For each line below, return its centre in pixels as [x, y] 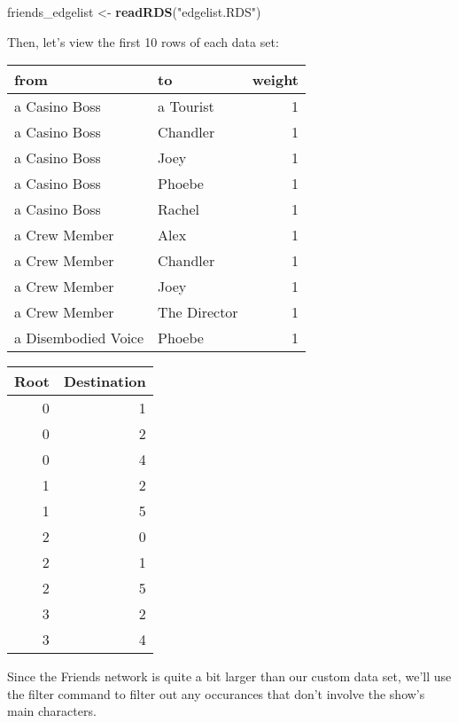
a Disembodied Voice [79, 338]
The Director [198, 312]
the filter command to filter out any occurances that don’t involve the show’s [216, 693]
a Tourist [186, 106]
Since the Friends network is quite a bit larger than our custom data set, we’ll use [229, 676]
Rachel [179, 209]
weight [276, 80]
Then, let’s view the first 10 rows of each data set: [143, 41]
